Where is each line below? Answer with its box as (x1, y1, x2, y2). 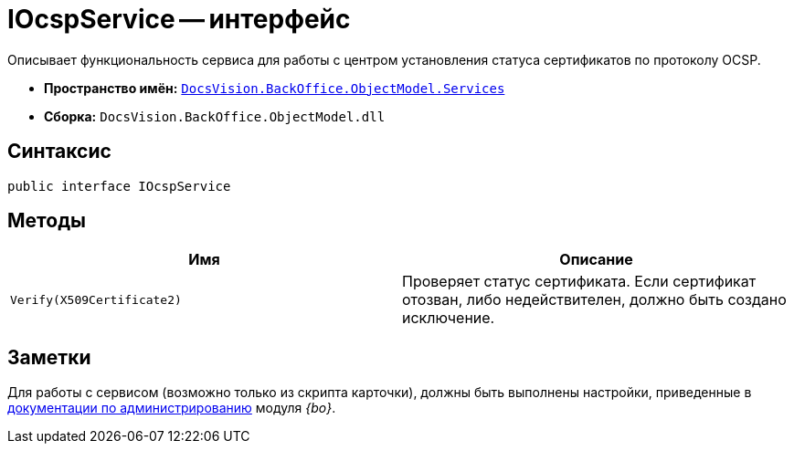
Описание (559, 250, 633, 269)
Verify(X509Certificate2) (10, 292, 182, 307)
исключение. (402, 309, 495, 328)
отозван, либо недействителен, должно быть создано (402, 290, 787, 309)
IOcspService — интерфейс (7, 4, 351, 35)
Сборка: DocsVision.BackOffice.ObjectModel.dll (44, 108, 386, 124)
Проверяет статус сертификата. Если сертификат (402, 272, 757, 291)
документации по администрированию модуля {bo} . (7, 400, 336, 416)
